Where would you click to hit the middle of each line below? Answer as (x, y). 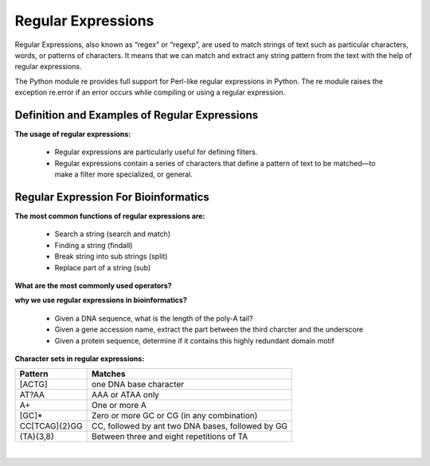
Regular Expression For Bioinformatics (112, 197)
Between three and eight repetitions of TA (170, 437)
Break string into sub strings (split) (111, 256)
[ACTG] (33, 384)
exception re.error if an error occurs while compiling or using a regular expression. (150, 92)
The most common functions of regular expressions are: (110, 216)
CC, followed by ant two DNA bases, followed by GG (190, 426)
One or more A (119, 406)
